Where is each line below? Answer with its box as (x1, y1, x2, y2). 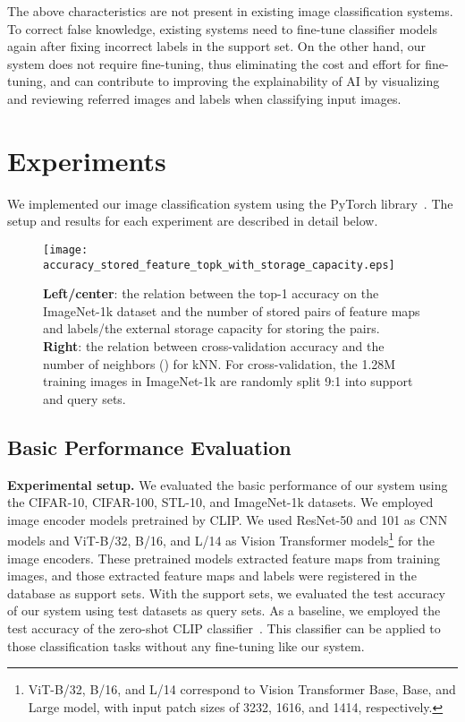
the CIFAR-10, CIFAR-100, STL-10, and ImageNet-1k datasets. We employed (7, 493, 434, 511)
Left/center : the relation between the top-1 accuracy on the (43, 284, 379, 303)
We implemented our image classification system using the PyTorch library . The (7, 193, 453, 212)
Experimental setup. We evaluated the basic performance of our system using (7, 475, 448, 494)
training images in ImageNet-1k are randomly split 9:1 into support (43, 372, 413, 391)
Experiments (7, 142, 166, 178)
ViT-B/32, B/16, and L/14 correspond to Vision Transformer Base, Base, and (28, 680, 456, 699)
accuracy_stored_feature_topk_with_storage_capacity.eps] (43, 258, 395, 271)
